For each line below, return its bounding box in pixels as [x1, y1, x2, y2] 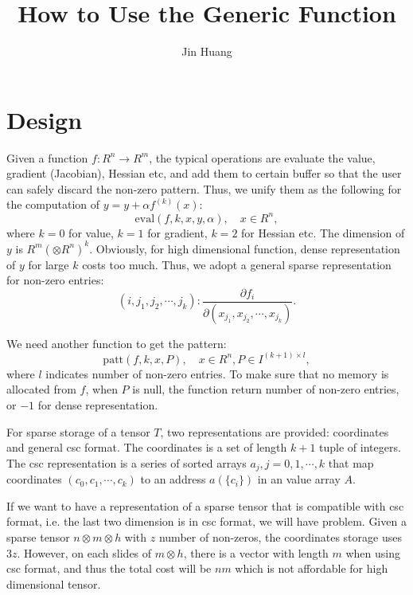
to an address [140, 471, 206, 487]
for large [28, 256, 69, 272]
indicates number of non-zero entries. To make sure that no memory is [45, 365, 389, 382]
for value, [68, 224, 114, 241]
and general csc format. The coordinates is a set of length [6, 439, 287, 456]
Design [6, 103, 83, 135]
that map [328, 454, 374, 471]
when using [345, 544, 400, 561]
